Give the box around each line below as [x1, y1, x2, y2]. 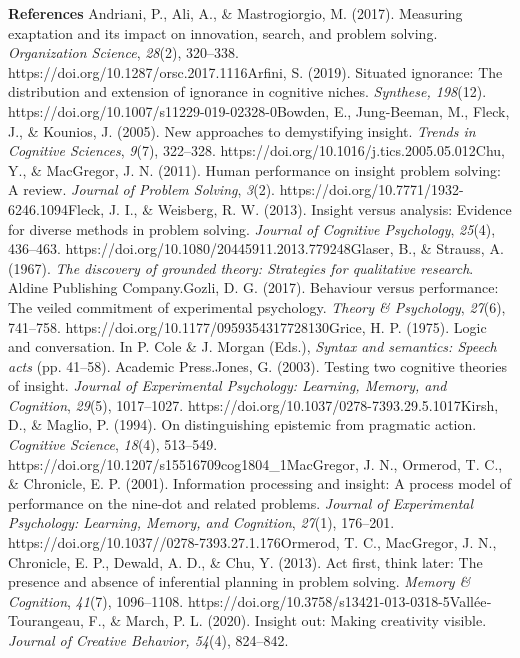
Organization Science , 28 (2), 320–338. [8, 42, 239, 63]
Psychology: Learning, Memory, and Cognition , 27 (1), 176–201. [8, 512, 395, 533]
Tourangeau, [8, 610, 84, 631]
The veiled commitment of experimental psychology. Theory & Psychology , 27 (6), [8, 296, 506, 317]
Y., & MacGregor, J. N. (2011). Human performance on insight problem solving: [8, 159, 502, 180]
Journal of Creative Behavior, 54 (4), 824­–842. [8, 630, 289, 650]
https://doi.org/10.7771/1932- [279, 179, 464, 200]
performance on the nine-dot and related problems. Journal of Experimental [8, 492, 474, 513]
